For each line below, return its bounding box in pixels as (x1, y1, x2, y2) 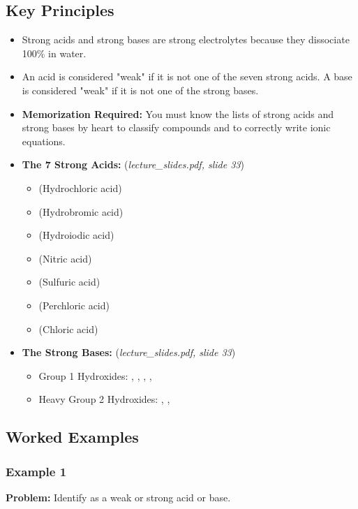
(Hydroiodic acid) (38, 228, 114, 242)
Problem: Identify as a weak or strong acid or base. (6, 489, 231, 504)
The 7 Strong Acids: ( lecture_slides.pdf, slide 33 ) (22, 157, 244, 172)
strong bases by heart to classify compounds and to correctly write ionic (22, 120, 331, 135)
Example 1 (6, 462, 67, 480)
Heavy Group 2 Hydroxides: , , (38, 392, 170, 406)
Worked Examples (6, 426, 139, 448)
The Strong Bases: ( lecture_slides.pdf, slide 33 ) (22, 345, 236, 360)
